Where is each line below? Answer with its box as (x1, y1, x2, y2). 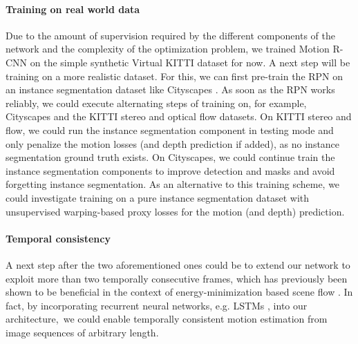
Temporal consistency (6, 231, 111, 245)
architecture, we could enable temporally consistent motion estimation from (6, 312, 328, 326)
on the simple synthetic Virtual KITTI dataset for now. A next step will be (30, 55, 350, 69)
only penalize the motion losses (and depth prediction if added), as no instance (6, 136, 340, 151)
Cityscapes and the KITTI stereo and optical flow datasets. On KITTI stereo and (6, 109, 352, 124)
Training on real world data (6, 1, 140, 16)
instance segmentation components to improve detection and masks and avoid (6, 163, 335, 178)
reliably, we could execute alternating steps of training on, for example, (6, 95, 307, 110)
